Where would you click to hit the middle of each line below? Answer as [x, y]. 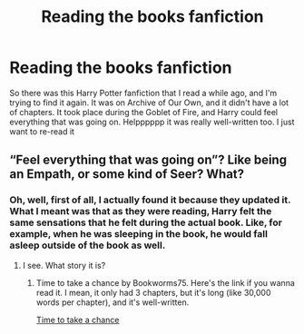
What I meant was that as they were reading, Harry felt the [141, 211]
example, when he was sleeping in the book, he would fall [138, 234]
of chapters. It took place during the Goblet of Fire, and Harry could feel [144, 112]
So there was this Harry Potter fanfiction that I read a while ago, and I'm [143, 93]
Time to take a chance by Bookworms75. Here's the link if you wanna [165, 282]
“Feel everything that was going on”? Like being [148, 160]
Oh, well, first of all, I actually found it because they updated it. [150, 200]
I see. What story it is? [64, 265]
